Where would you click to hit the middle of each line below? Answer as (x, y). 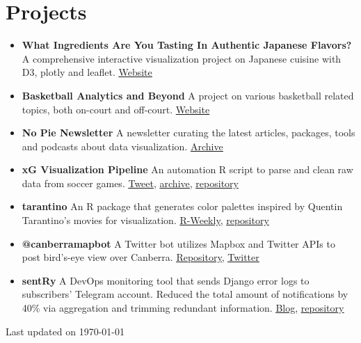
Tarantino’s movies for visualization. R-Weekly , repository (145, 220)
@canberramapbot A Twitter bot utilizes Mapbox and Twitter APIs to (178, 243)
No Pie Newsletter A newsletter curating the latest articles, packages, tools (188, 133)
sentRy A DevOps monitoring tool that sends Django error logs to (166, 280)
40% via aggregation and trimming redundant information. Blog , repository (183, 308)
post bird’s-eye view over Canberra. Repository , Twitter (141, 257)
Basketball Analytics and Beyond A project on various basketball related (188, 95)
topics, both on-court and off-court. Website (116, 109)
